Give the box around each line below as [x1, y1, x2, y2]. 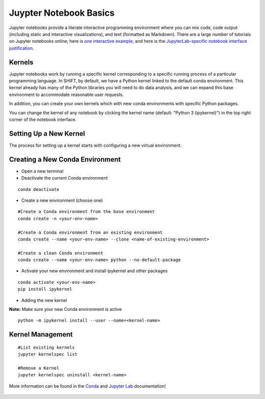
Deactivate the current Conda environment [21, 175, 108, 181]
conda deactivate [18, 186, 59, 192]
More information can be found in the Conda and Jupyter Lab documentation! [9, 383, 166, 389]
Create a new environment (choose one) [21, 197, 103, 203]
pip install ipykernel [18, 286, 73, 292]
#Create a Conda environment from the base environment [18, 209, 155, 215]
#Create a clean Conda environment [18, 250, 104, 256]
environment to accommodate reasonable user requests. [9, 92, 124, 97]
